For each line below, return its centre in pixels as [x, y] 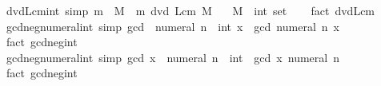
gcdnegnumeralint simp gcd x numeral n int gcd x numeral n [172, 57]
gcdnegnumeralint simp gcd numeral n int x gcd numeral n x [172, 26]
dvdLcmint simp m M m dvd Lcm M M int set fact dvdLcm [190, 10]
